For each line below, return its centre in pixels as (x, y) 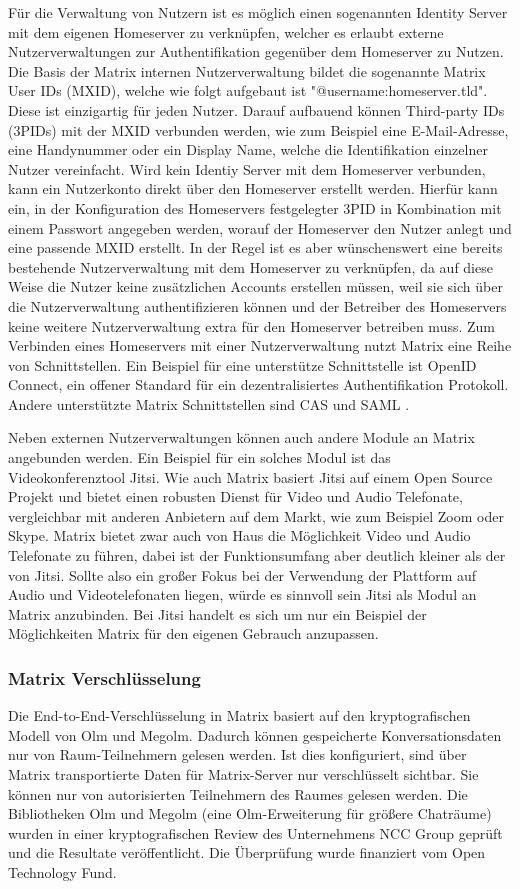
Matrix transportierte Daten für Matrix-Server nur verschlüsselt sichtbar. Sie (243, 774)
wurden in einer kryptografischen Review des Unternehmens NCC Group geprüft (255, 832)
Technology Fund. (62, 871)
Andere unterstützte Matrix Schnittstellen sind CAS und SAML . (209, 403)
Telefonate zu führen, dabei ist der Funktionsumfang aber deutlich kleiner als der (257, 555)
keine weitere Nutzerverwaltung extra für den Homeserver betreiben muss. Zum (252, 325)
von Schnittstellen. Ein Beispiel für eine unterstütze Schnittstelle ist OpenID (242, 364)
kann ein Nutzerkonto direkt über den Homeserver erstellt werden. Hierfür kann (253, 188)
